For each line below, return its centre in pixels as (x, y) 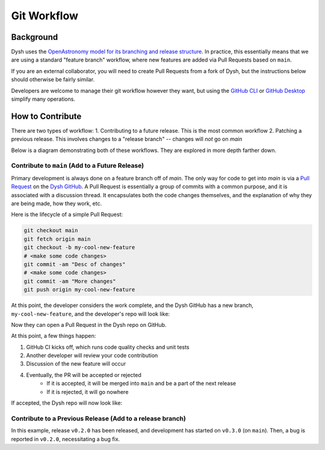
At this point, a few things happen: (54, 336)
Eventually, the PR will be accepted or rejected (84, 375)
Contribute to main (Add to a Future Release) (78, 166)
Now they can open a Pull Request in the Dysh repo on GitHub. (89, 325)
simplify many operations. (43, 99)
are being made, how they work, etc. (57, 204)
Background (35, 37)
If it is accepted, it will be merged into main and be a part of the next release (141, 384)
